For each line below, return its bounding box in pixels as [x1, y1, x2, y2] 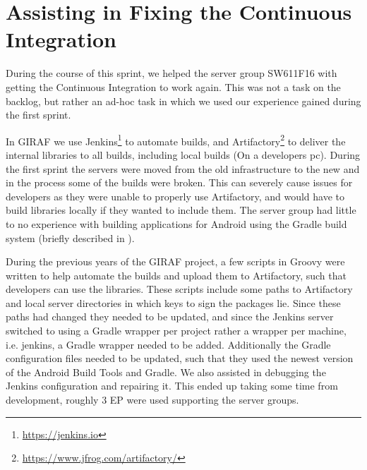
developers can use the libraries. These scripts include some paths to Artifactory [6, 282, 353, 296]
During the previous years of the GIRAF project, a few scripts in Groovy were [6, 254, 345, 269]
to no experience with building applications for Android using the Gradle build [6, 216, 347, 231]
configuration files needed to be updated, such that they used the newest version [6, 351, 354, 366]
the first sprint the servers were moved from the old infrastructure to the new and [6, 161, 360, 176]
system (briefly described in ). [6, 230, 135, 245]
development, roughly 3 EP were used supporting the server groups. [6, 392, 299, 407]
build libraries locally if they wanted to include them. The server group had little [6, 203, 356, 217]
